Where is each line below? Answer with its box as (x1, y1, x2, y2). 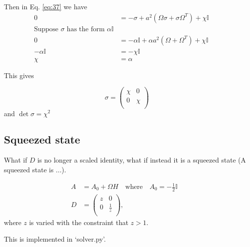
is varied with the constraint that (29, 217, 128, 227)
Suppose (34, 25, 59, 33)
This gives (4, 70, 34, 80)
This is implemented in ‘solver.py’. (4, 233, 106, 244)
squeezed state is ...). (4, 164, 66, 174)
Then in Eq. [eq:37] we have (4, 1, 87, 11)
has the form (66, 25, 105, 33)
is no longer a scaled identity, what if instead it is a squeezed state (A (37, 155, 246, 165)
